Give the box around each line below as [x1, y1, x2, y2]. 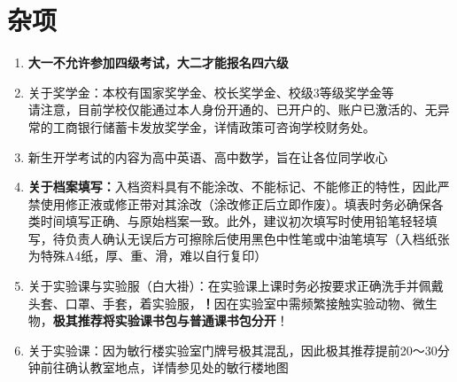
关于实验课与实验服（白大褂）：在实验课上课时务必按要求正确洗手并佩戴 [27, 277, 444, 295]
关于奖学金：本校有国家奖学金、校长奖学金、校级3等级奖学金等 [27, 82, 394, 101]
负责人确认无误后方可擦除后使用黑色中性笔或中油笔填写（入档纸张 [65, 229, 450, 247]
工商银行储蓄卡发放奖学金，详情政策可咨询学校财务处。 [52, 117, 376, 136]
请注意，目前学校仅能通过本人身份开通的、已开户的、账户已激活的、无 [27, 100, 438, 119]
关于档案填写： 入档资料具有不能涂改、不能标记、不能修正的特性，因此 [27, 177, 438, 196]
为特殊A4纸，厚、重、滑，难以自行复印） [27, 246, 267, 265]
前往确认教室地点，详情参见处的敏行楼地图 [40, 358, 289, 377]
